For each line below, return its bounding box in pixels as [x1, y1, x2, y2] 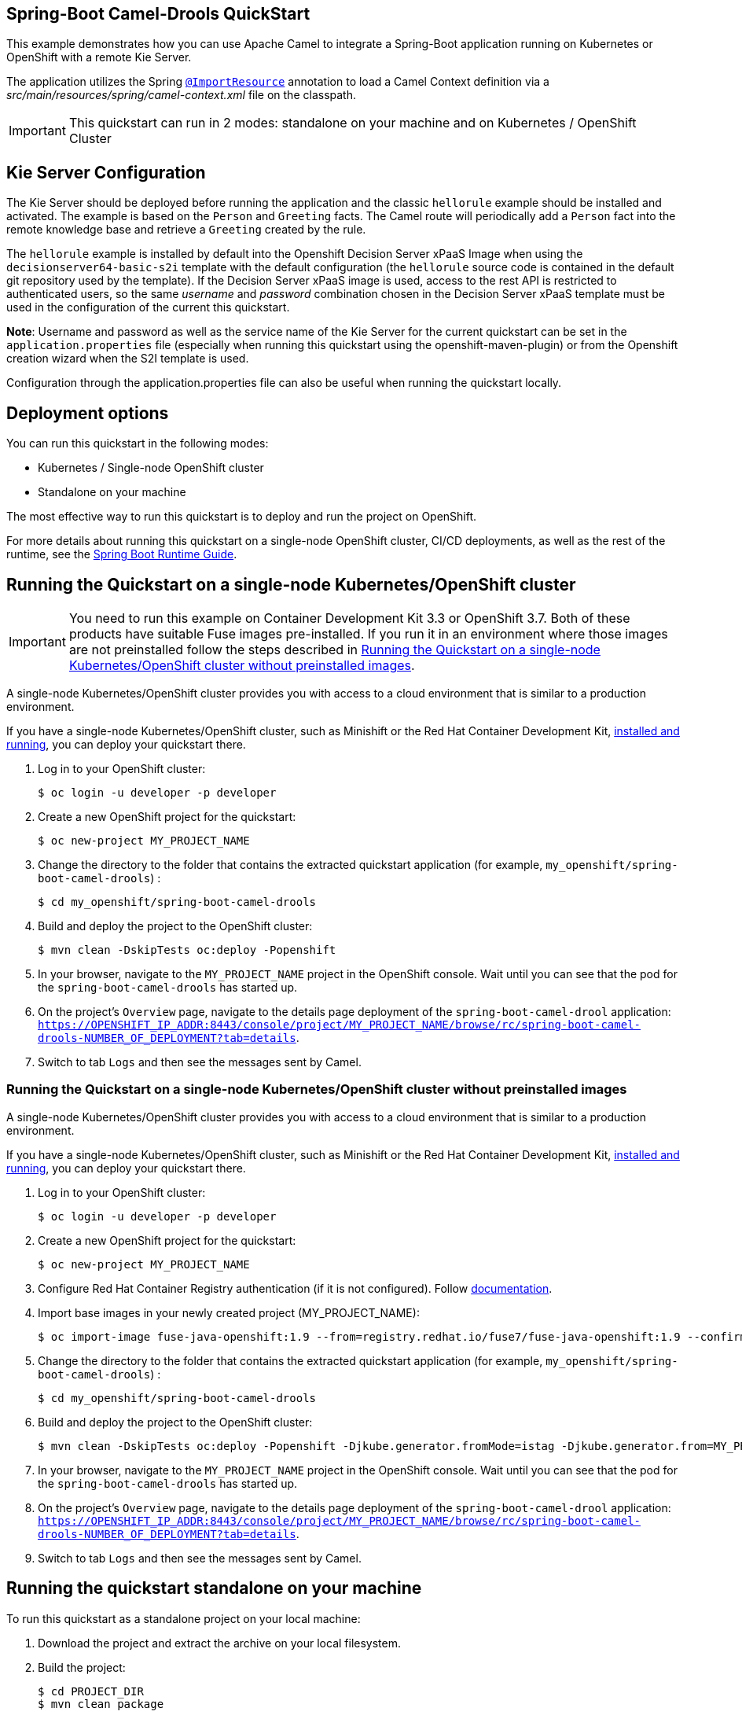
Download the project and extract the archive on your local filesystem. [38, 1636, 402, 1650]
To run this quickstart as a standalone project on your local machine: [6, 1611, 361, 1625]
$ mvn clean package [38, 1697, 164, 1710]
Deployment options [6, 403, 169, 423]
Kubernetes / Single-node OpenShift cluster [38, 461, 264, 475]
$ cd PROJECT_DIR [38, 1684, 144, 1698]
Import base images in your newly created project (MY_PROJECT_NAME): [38, 1305, 420, 1319]
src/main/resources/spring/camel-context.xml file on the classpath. [6, 88, 356, 102]
